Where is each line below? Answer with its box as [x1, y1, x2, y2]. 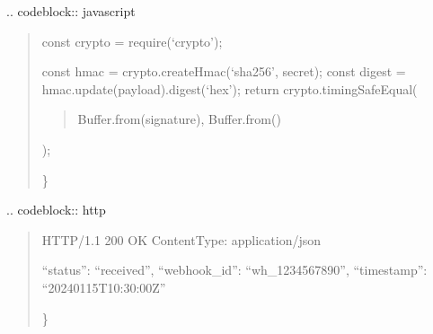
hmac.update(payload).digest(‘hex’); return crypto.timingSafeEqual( [41, 79, 418, 98]
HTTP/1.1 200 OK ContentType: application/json [41, 230, 322, 249]
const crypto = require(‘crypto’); [41, 31, 223, 50]
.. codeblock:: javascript [6, 2, 136, 20]
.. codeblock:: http [6, 200, 106, 219]
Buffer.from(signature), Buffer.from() [77, 110, 281, 128]
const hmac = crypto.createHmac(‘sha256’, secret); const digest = [41, 62, 406, 81]
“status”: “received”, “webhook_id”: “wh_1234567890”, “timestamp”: [41, 260, 428, 279]
